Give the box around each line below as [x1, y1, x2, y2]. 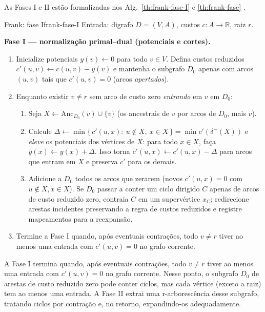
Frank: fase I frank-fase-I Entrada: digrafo [4, 18, 133, 29]
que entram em [28, 155, 76, 166]
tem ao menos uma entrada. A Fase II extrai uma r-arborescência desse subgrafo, [4, 288, 259, 299]
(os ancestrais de [117, 108, 169, 119]
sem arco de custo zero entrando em [89, 90, 202, 101]
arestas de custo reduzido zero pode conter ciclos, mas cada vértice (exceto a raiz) [4, 278, 261, 288]
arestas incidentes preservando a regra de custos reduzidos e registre [28, 203, 242, 214]
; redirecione [210, 193, 249, 204]
